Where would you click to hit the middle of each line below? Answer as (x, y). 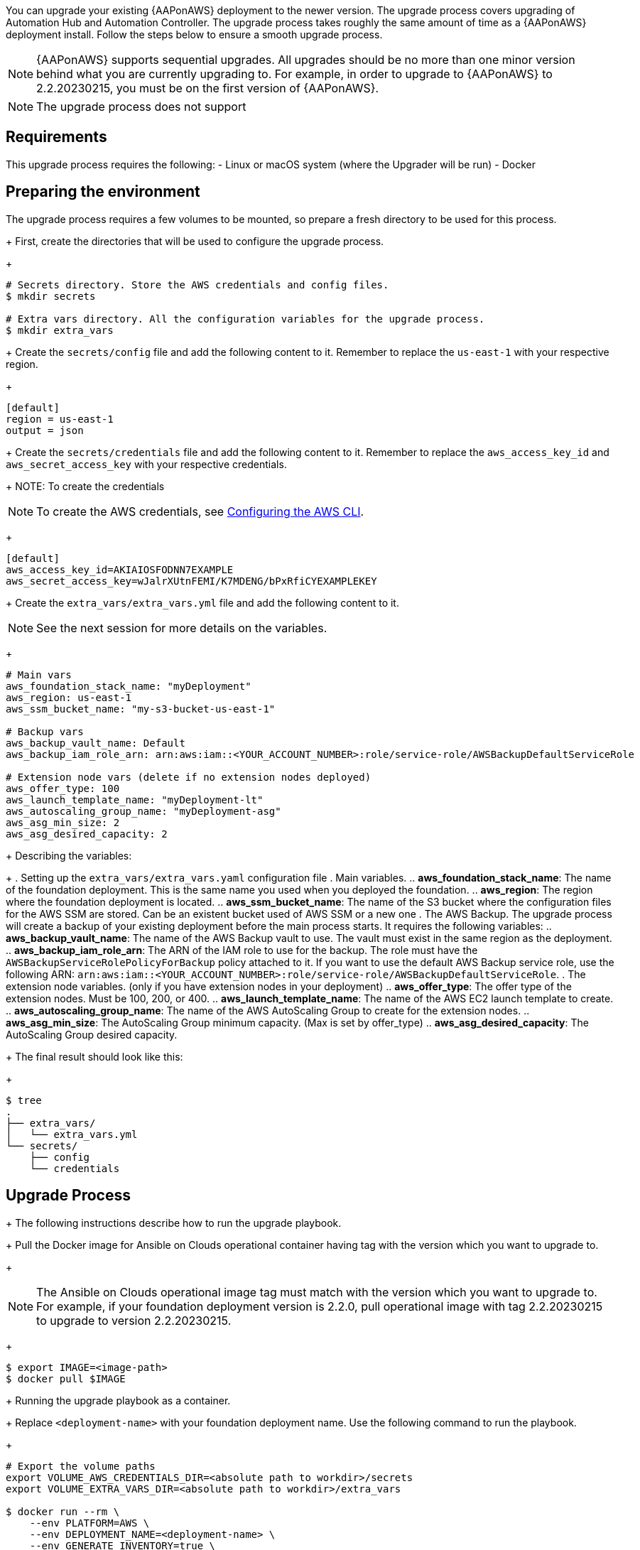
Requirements (56, 137)
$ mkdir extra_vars (60, 330)
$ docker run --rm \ (63, 1511)
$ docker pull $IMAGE (66, 1378)
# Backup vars (45, 731)
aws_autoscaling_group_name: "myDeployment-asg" (143, 811)
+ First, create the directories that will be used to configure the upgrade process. (195, 241)
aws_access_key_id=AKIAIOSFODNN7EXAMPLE (120, 569)
